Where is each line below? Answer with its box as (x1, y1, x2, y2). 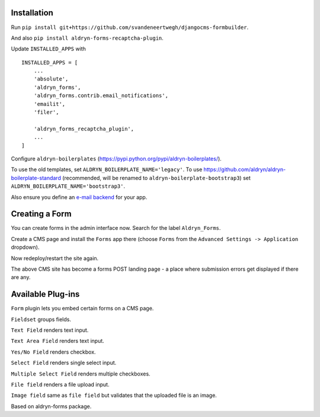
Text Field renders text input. (11, 326, 89, 334)
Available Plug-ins (11, 289, 80, 299)
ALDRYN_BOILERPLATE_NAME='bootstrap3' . (11, 182, 126, 190)
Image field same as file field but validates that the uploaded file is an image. (11, 392, 217, 399)
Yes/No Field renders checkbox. (11, 348, 96, 355)
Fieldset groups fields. (11, 316, 71, 323)
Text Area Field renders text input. (11, 338, 105, 345)
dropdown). (11, 243, 40, 251)
